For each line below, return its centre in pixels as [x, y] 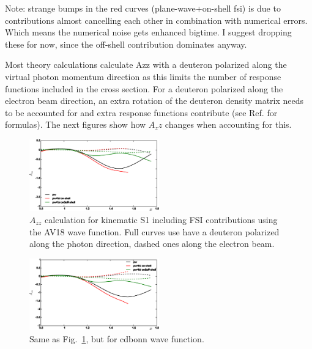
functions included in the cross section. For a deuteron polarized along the [144, 88]
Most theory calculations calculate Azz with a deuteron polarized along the [146, 64]
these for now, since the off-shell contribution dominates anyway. [126, 44]
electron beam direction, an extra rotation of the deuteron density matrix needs [154, 101]
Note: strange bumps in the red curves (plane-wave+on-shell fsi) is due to [143, 8]
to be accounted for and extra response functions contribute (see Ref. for [141, 112]
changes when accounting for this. [228, 124]
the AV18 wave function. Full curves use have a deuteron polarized [154, 231]
